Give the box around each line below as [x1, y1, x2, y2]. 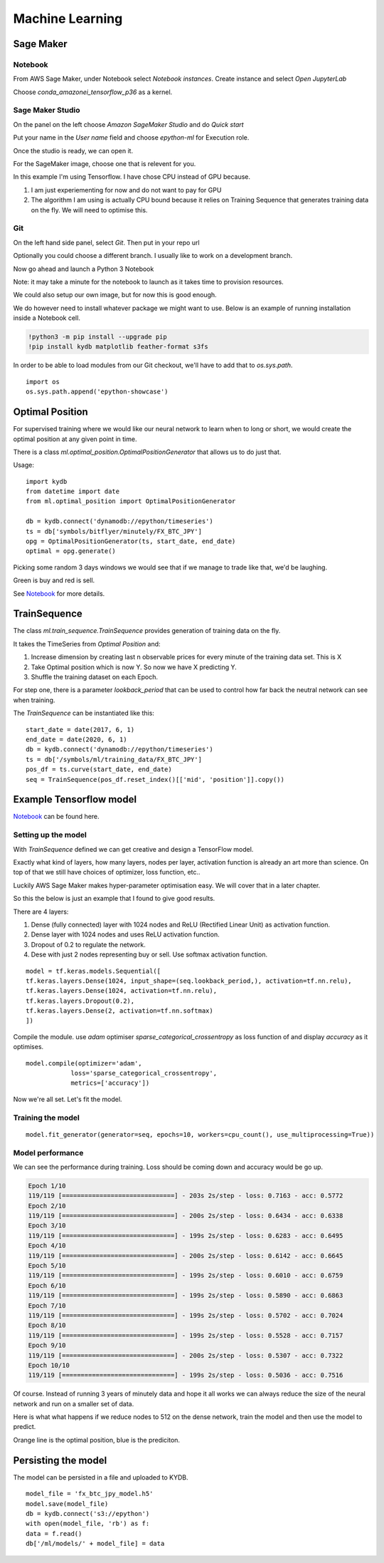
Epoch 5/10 [28, 1262, 66, 1270]
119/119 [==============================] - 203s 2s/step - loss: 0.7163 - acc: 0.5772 [28, 1192, 343, 1200]
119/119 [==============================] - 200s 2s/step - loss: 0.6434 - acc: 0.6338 [28, 1212, 343, 1220]
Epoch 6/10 [28, 1281, 66, 1289]
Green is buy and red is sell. [13, 576, 95, 584]
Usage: [13, 460, 35, 470]
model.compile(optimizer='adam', [26, 1059, 142, 1067]
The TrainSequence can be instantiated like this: [13, 709, 154, 718]
